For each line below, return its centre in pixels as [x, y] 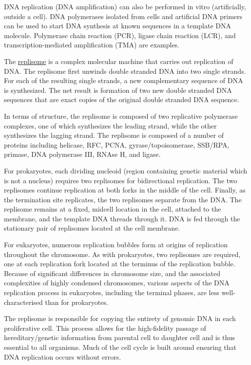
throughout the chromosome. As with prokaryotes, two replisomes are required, [122, 254]
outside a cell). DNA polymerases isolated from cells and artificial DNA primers [123, 16]
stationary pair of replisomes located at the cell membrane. [92, 228]
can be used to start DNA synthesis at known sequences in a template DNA [118, 26]
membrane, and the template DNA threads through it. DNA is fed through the [122, 218]
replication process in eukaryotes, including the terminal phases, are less [112, 292]
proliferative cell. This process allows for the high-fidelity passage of [105, 328]
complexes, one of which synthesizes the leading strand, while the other [110, 125]
